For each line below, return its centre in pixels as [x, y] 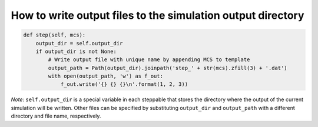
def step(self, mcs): [54, 35]
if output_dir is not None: [76, 51]
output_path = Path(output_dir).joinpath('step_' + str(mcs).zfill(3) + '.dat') [168, 68]
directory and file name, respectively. [56, 116]
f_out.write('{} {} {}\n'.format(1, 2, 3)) [124, 84]
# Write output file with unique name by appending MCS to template [149, 60]
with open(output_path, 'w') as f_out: [105, 76]
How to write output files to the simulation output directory [158, 15]
